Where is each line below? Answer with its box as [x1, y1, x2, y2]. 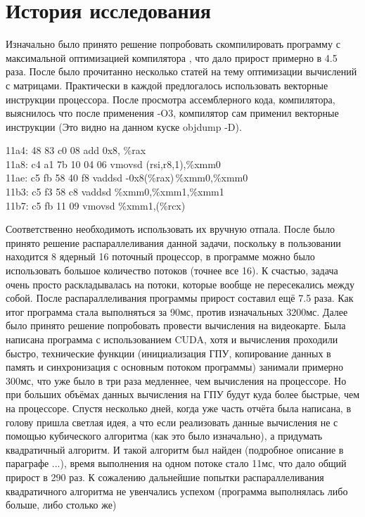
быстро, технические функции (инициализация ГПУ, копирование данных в [6, 345, 331, 360]
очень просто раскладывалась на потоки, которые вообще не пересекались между [6, 276, 354, 291]
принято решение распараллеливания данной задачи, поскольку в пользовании [6, 235, 341, 250]
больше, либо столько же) [6, 497, 117, 512]
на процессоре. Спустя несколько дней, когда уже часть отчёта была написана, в [6, 400, 352, 415]
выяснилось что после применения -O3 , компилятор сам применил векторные [6, 106, 339, 120]
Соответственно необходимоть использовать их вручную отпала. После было [6, 222, 335, 236]
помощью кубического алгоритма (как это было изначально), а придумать [6, 428, 323, 443]
